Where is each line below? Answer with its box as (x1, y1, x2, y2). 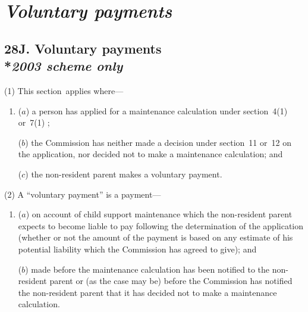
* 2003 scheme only (4, 57, 123, 75)
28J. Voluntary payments (4, 39, 162, 57)
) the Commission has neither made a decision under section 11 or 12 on (25, 136, 291, 148)
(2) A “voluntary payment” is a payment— (4, 188, 161, 200)
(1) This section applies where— (4, 84, 124, 96)
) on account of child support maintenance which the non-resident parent (26, 208, 293, 220)
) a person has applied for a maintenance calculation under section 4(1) (26, 104, 288, 117)
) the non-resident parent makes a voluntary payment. (25, 167, 222, 180)
